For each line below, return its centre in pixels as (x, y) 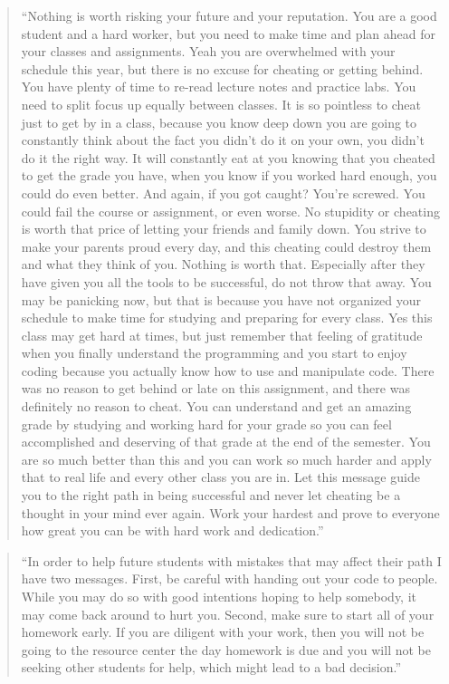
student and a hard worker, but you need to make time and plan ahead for (228, 33)
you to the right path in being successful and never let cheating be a (211, 495)
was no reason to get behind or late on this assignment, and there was (215, 388)
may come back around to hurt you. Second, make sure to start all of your (228, 614)
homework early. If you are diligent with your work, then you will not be (223, 632)
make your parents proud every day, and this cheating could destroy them (226, 246)
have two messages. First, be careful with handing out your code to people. (229, 578)
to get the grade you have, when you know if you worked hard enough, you (229, 175)
